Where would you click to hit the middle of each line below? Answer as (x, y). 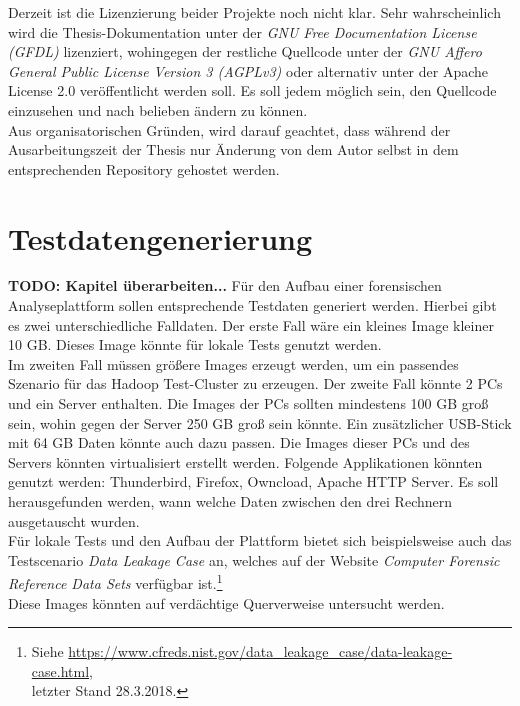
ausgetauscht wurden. (74, 520)
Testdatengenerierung (160, 237)
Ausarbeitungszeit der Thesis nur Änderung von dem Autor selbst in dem (233, 149)
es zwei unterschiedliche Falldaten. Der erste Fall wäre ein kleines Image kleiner (251, 324)
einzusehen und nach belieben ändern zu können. (158, 109)
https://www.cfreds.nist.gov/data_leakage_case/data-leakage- (260, 651)
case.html (60, 670)
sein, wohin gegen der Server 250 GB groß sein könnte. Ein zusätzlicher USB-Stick (260, 422)
